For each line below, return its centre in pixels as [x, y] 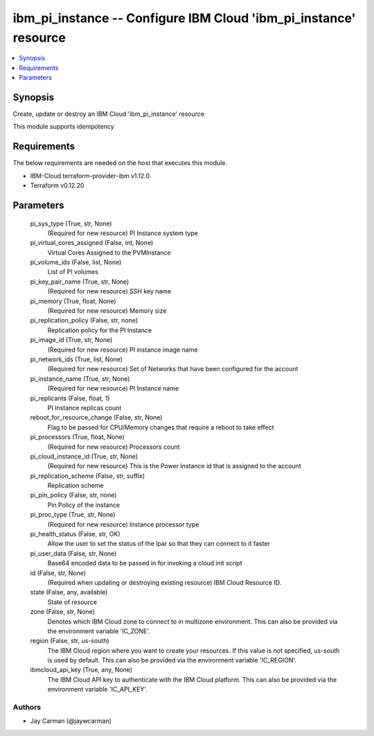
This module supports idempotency [63, 127]
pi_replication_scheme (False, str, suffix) [88, 476]
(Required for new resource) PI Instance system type [123, 233]
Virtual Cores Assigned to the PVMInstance [109, 253]
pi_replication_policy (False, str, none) [84, 320]
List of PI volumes [73, 272]
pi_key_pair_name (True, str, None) [80, 282]
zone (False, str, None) [62, 612]
